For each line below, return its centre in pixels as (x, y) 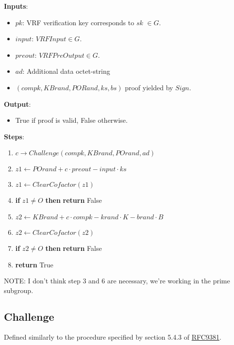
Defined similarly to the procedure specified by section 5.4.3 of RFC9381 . (113, 337)
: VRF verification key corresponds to (78, 22)
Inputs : (16, 6)
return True (34, 264)
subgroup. (19, 290)
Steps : (14, 136)
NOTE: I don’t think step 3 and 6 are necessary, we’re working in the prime (117, 281)
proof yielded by (149, 87)
